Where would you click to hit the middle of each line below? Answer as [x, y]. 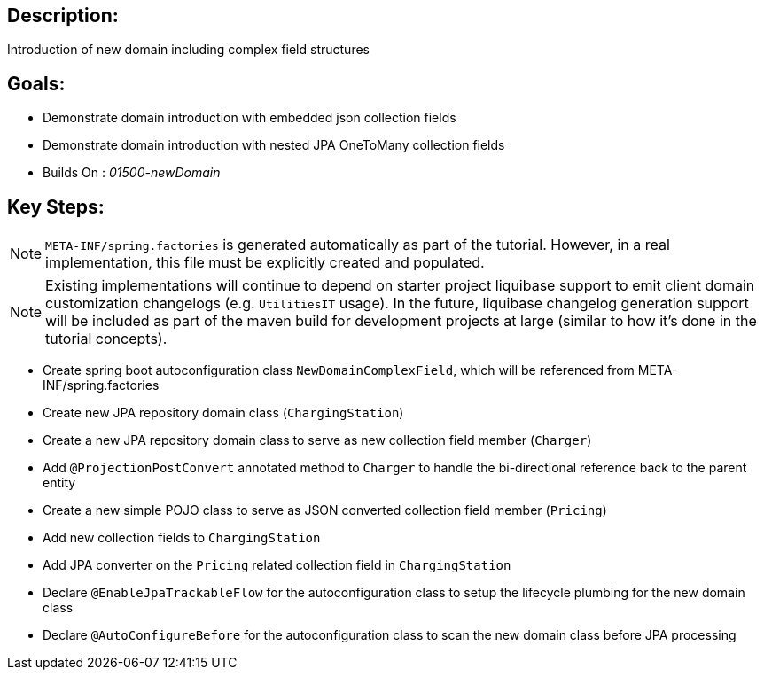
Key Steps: [56, 206]
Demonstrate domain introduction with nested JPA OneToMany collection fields [274, 145]
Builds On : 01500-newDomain [132, 173]
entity [59, 483]
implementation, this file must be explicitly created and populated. [265, 263]
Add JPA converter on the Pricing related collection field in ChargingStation [277, 565]
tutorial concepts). [106, 339]
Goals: [36, 83]
